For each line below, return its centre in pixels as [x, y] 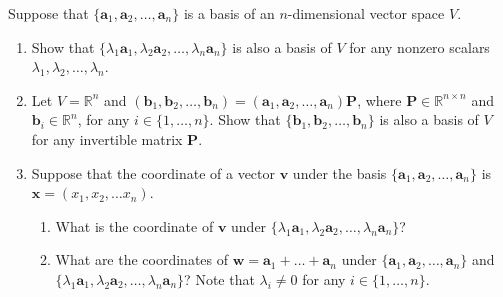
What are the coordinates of [142, 259]
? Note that [219, 278]
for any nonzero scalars [419, 46]
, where [379, 99]
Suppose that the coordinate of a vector [153, 172]
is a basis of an [229, 13]
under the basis [339, 172]
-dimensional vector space [366, 13]
